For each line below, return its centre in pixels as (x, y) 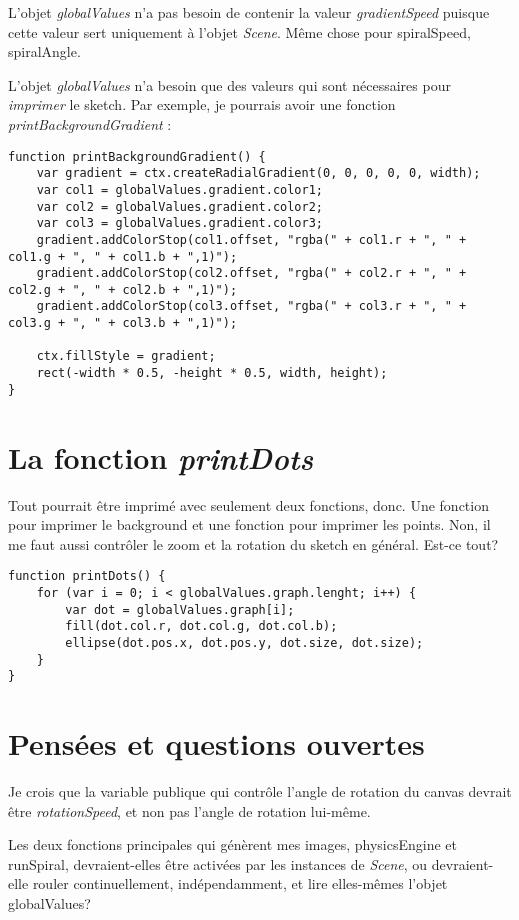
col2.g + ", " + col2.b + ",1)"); (123, 289)
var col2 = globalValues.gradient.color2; (179, 206)
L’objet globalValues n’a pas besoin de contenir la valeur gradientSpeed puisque (249, 12)
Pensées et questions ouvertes (216, 743)
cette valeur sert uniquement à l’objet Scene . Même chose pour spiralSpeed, (239, 31)
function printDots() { (87, 576)
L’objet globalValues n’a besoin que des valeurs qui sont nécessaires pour (229, 84)
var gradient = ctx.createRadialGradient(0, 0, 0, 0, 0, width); (258, 173)
